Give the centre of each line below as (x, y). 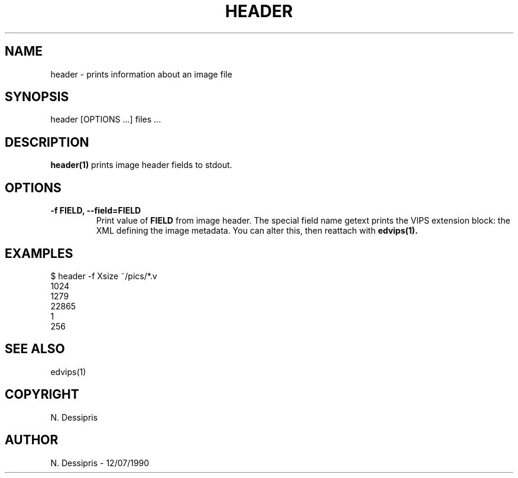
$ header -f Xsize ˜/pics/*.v (104, 276)
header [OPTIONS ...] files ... (106, 119)
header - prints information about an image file (141, 74)
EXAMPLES (39, 253)
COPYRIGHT (42, 395)
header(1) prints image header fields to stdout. (141, 165)
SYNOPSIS (37, 97)
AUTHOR (32, 440)
